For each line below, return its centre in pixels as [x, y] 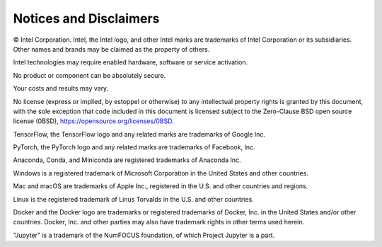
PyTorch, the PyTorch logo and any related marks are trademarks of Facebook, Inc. [134, 147]
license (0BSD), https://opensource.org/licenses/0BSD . [93, 121]
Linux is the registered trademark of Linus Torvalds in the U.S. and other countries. [133, 199]
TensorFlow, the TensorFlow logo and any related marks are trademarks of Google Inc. [139, 134]
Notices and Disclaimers [86, 18]
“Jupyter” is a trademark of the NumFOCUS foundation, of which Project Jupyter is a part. [144, 235]
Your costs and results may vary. [61, 88]
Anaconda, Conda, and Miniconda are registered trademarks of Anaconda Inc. [127, 160]
